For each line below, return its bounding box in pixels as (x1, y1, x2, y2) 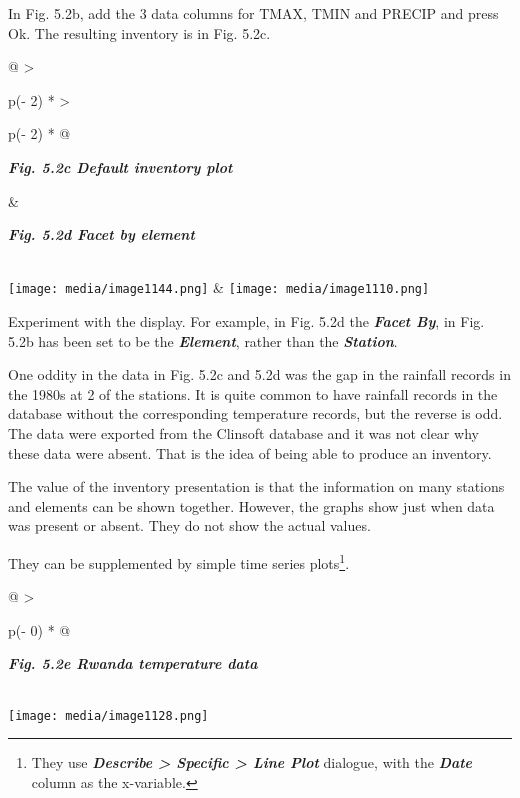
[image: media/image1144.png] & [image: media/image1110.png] (8, 277, 430, 298)
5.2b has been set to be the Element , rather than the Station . (8, 330, 398, 351)
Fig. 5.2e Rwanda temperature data (8, 653, 258, 674)
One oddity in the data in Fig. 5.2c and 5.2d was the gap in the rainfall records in (8, 364, 511, 385)
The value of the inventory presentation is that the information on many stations (8, 476, 505, 497)
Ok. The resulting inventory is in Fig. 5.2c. (8, 22, 271, 43)
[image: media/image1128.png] (8, 708, 209, 723)
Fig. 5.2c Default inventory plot (8, 156, 233, 177)
